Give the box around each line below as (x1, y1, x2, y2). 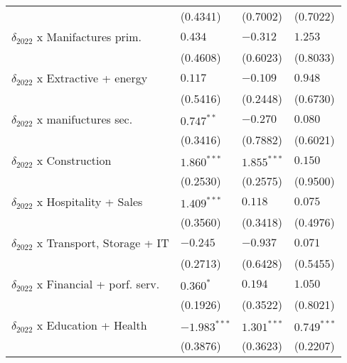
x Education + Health (36, 317, 147, 333)
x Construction (36, 152, 112, 168)
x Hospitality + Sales (36, 193, 143, 210)
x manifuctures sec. (36, 111, 133, 127)
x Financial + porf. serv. (36, 276, 160, 292)
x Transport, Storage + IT (36, 234, 169, 251)
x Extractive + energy (36, 70, 148, 86)
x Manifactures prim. (36, 28, 142, 45)
